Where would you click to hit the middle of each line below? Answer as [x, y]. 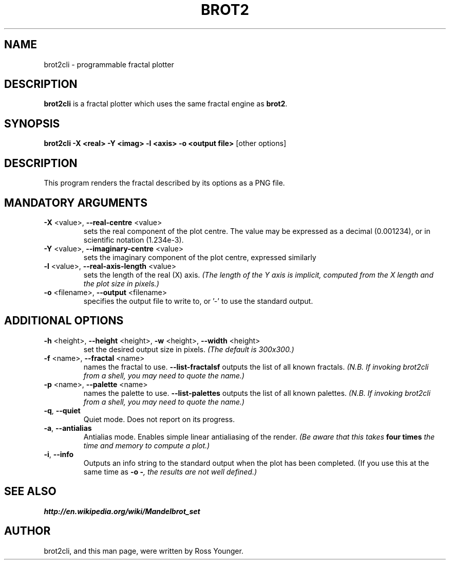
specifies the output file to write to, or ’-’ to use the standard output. [198, 301]
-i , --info [59, 454]
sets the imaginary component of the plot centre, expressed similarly [200, 257]
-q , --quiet [62, 410]
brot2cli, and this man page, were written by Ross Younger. [144, 551]
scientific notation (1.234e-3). [134, 240]
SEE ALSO [30, 492]
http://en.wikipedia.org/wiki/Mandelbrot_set [122, 511]
